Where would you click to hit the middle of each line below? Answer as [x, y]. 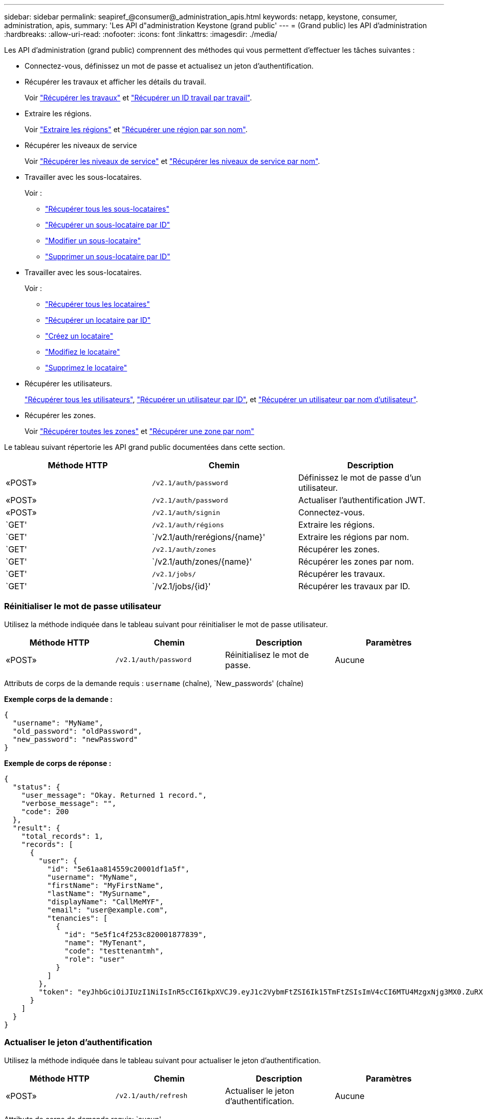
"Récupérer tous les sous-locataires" [107, 209]
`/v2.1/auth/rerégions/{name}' [208, 537]
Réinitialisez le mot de [267, 655]
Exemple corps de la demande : [59, 699]
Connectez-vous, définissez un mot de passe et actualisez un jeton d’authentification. [169, 66]
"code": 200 [45, 811]
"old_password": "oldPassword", [77, 731]
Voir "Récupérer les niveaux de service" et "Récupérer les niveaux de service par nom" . [172, 161]
